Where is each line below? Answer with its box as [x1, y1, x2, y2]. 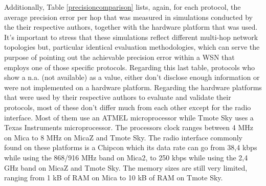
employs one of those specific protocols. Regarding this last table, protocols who [4, 61, 255, 72]
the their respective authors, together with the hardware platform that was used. [4, 22, 258, 32]
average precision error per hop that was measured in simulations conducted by [4, 11, 253, 22]
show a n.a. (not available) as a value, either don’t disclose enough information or [4, 72, 260, 82]
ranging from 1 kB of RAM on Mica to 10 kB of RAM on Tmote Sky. [4, 172, 223, 183]
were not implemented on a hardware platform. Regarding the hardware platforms [4, 81, 262, 92]
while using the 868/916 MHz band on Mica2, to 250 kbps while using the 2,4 [4, 152, 248, 162]
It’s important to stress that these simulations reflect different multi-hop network [4, 31, 258, 42]
